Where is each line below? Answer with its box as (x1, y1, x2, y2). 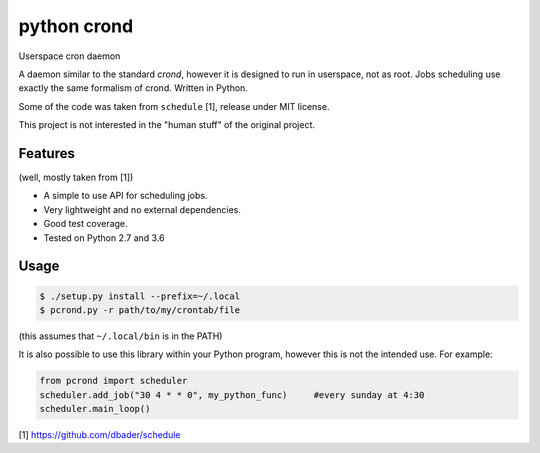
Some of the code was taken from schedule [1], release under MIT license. (18, 100, 330, 112)
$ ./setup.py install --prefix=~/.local (39, 290, 240, 302)
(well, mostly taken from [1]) (18, 171, 134, 184)
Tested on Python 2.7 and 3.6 (43, 231, 165, 244)
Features (18, 145, 75, 162)
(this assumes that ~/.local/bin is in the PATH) (18, 330, 223, 342)
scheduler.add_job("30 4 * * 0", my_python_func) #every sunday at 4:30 (39, 389, 425, 400)
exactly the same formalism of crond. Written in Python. (18, 82, 249, 94)
